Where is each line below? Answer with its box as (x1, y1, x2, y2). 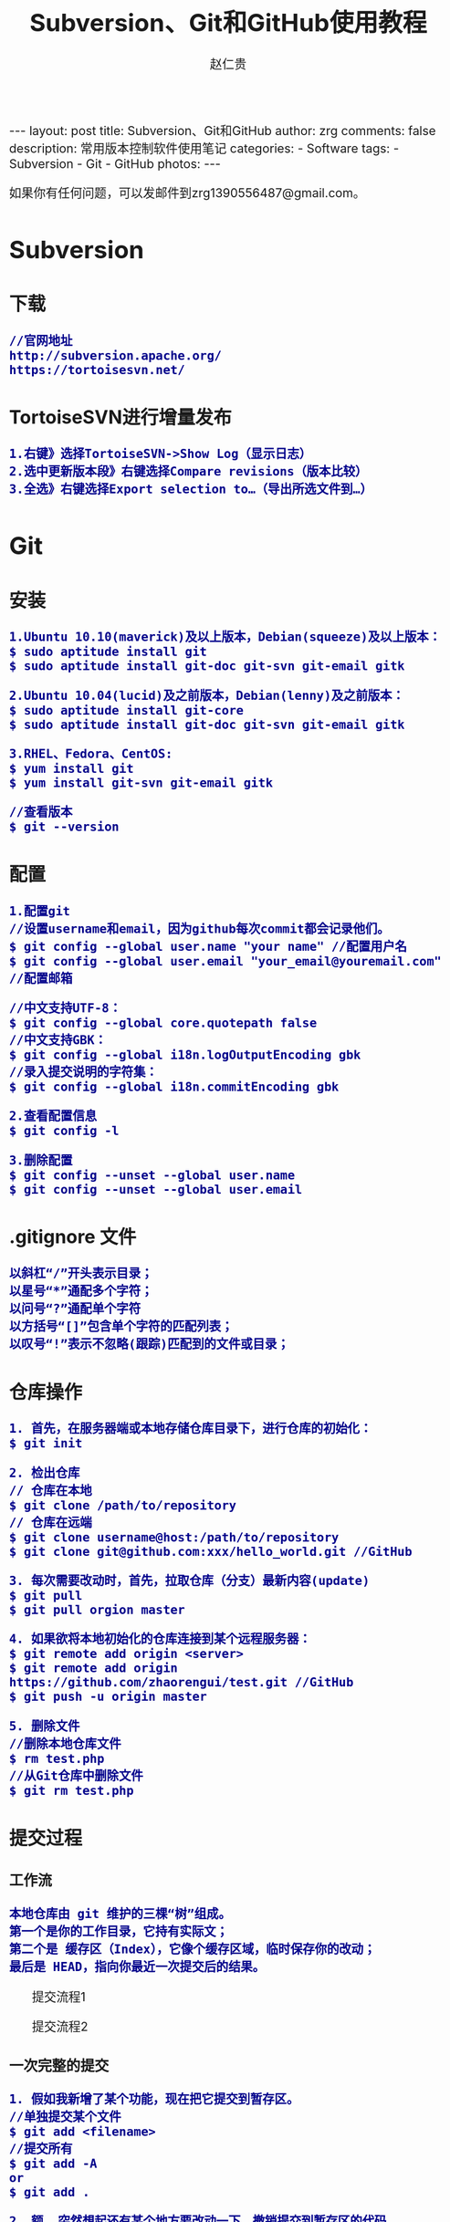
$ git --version (9, 819, 120, 835)
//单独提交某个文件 (9, 2109, 122, 2124)
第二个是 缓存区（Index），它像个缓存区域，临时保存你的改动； (9, 1942, 376, 1957)
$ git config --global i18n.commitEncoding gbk (9, 1080, 340, 1095)
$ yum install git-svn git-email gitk (9, 776, 274, 791)
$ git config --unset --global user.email (9, 1182, 303, 1197)
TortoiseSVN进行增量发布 (9, 405, 233, 429)
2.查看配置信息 (9, 1109, 98, 1124)
